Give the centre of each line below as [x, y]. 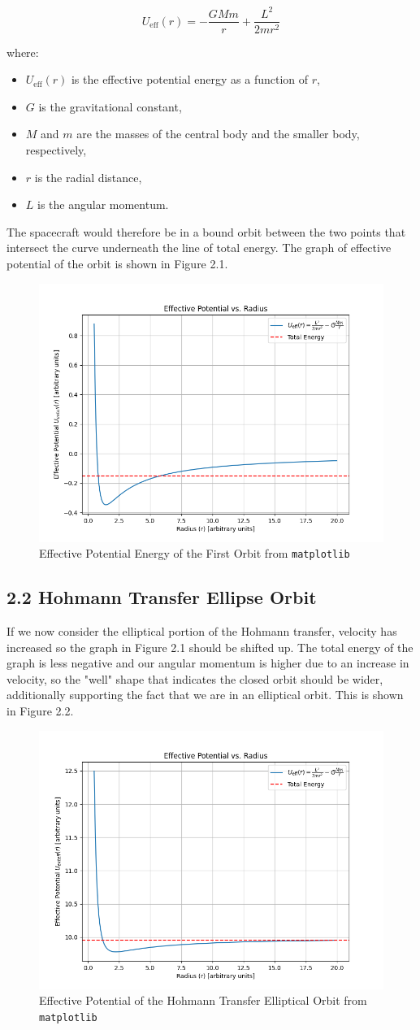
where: [23, 52]
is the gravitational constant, [110, 106]
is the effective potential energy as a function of [190, 79]
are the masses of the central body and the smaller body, [218, 134]
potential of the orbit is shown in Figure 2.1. [117, 263]
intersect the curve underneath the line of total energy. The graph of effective [199, 248]
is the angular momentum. [103, 204]
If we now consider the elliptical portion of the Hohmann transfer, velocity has [202, 630]
